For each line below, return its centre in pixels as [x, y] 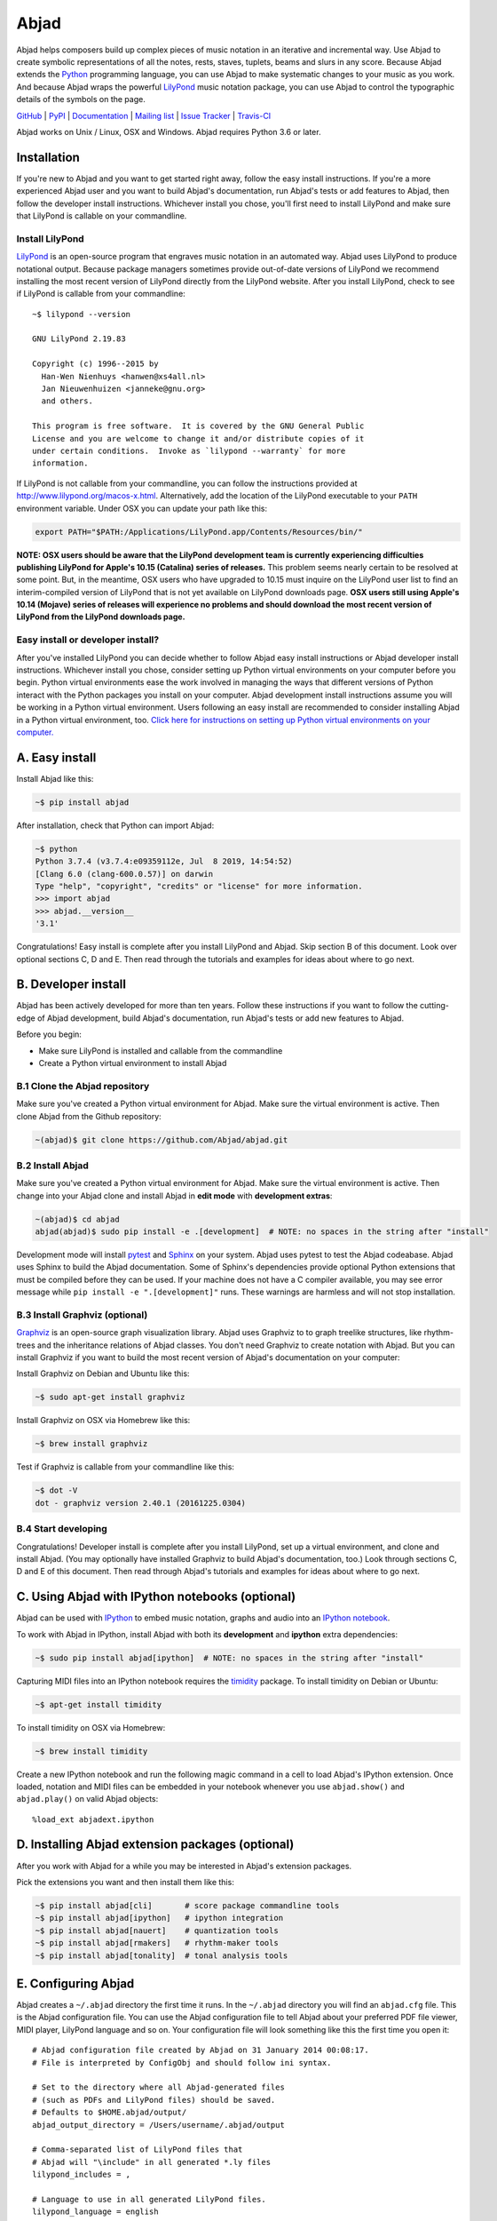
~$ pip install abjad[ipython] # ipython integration [159, 1918]
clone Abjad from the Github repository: [89, 1116]
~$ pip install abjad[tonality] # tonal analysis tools [162, 1955]
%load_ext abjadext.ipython [93, 1819]
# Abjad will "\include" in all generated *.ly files [151, 2162]
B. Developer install [71, 985]
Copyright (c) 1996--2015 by [95, 364]
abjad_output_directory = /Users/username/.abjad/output [159, 2125]
